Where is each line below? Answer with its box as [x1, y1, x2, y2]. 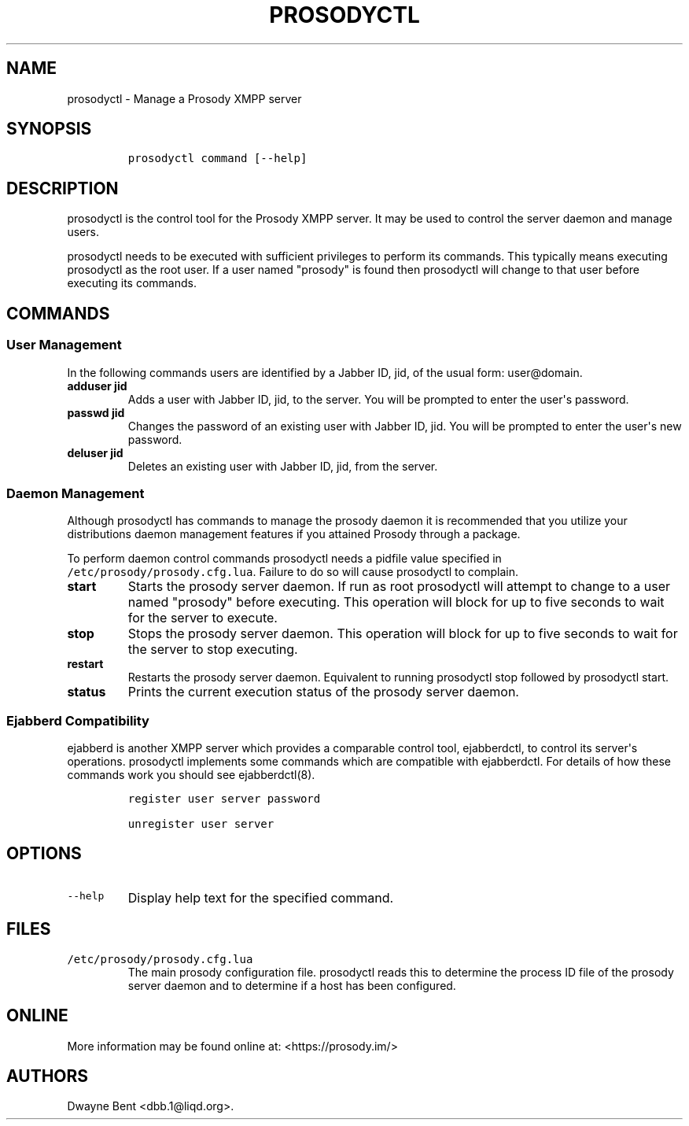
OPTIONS [6, 844, 82, 864]
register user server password [127, 792, 321, 805]
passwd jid [67, 405, 125, 419]
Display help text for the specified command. [127, 889, 394, 906]
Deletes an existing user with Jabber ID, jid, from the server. [127, 459, 438, 473]
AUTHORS [6, 1065, 89, 1086]
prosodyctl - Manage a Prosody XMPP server [67, 91, 302, 105]
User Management [6, 337, 122, 353]
